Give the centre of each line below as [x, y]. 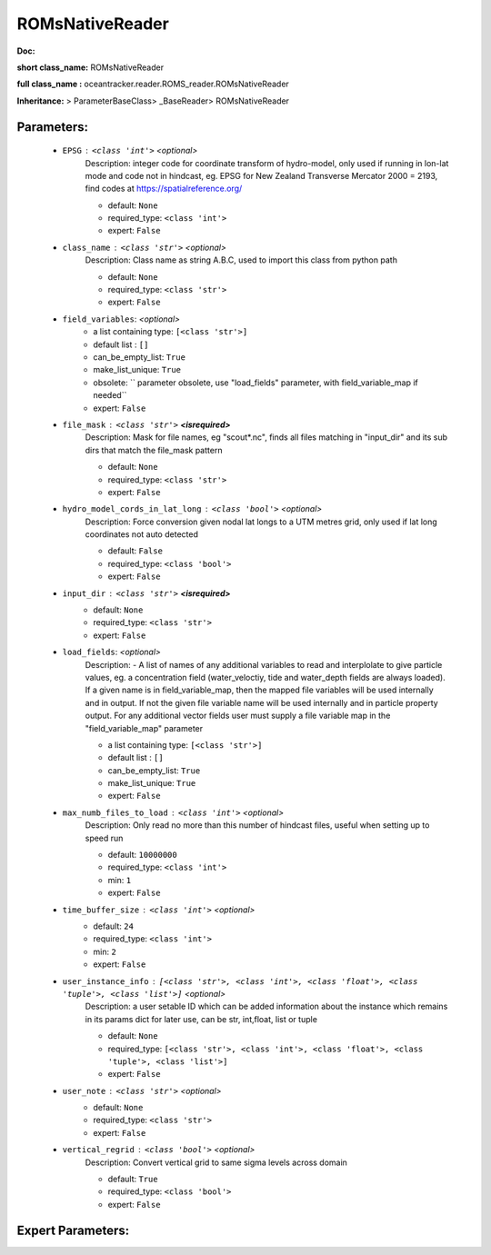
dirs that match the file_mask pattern [154, 450]
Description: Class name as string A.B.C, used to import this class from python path [241, 260]
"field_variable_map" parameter [144, 728]
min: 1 [120, 880]
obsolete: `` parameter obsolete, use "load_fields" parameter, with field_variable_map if [256, 383]
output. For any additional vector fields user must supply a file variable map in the [238, 716]
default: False [135, 551]
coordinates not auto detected [142, 534]
